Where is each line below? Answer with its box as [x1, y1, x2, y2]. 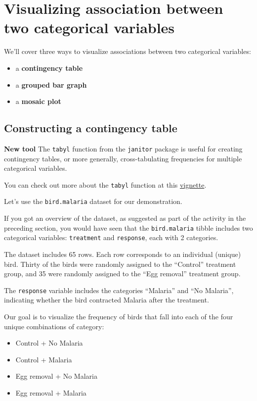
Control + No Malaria [15, 338, 83, 348]
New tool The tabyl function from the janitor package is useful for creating [4, 143, 243, 153]
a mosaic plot [15, 96, 61, 106]
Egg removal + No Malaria [15, 371, 97, 381]
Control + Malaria [15, 354, 72, 364]
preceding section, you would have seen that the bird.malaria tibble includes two [4, 222, 253, 233]
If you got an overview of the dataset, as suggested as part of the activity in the [4, 213, 246, 223]
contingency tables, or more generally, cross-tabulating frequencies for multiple [4, 153, 242, 163]
